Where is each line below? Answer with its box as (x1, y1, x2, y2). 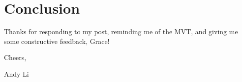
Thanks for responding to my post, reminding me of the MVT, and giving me (4, 26, 238, 37)
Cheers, (4, 52, 27, 62)
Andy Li (4, 68, 29, 79)
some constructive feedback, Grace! (4, 36, 110, 46)
